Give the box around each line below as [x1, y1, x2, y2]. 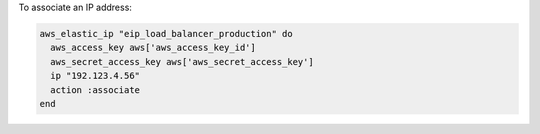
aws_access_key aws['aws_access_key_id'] [50, 42, 257, 54]
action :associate [50, 84, 140, 95]
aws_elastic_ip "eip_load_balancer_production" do [39, 28, 294, 39]
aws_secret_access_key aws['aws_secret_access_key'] [50, 56, 314, 67]
